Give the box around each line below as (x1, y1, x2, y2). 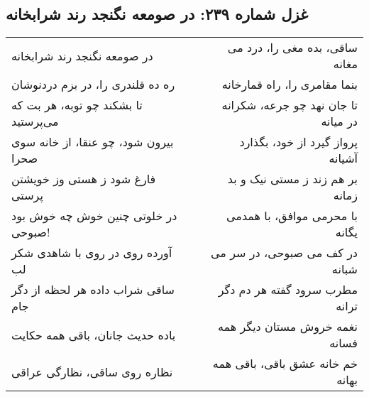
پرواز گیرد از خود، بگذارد (239, 134, 358, 151)
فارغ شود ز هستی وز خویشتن (11, 170, 156, 187)
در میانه (321, 113, 358, 130)
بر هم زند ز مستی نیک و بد (227, 170, 358, 187)
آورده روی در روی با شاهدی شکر (11, 244, 172, 261)
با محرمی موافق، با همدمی (226, 207, 358, 224)
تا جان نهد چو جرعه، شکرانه (221, 97, 358, 114)
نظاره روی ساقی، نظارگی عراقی (11, 363, 173, 380)
